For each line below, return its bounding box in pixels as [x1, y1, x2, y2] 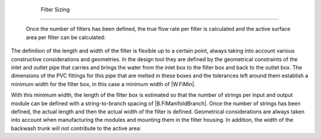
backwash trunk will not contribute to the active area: [11, 125, 141, 132]
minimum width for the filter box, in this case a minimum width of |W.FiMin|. [11, 80, 196, 87]
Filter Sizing [40, 6, 70, 13]
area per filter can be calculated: [26, 33, 106, 41]
